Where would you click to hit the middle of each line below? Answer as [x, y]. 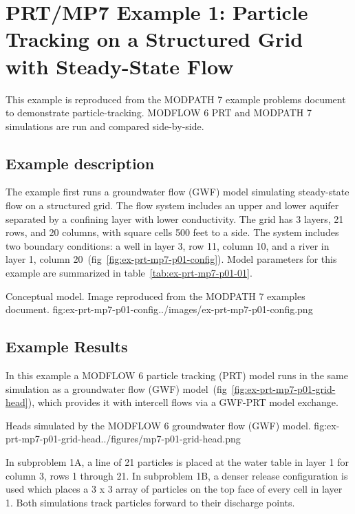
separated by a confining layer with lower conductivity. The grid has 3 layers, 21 [175, 218]
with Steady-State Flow [120, 66]
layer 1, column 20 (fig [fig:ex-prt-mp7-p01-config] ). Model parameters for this [171, 259]
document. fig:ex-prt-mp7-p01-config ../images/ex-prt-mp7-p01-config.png [159, 309]
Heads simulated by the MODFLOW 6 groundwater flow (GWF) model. [158, 425]
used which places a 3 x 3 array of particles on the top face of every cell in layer [174, 489]
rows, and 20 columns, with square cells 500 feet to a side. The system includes [172, 232]
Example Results [67, 346]
